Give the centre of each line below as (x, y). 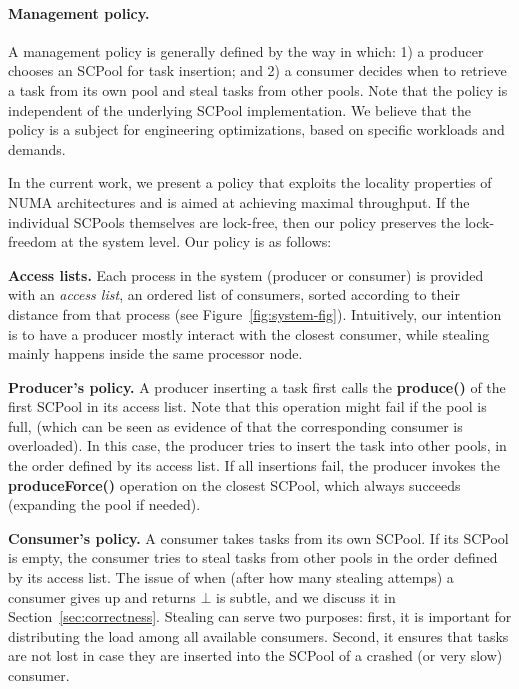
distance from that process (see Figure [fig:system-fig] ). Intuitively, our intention (255, 313)
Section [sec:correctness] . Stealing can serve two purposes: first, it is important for (260, 616)
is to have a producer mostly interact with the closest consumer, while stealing (249, 333)
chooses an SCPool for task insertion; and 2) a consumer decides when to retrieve (257, 70)
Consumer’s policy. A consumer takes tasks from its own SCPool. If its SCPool (258, 537)
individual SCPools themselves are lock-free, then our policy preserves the (234, 221)
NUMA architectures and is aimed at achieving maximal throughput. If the (239, 201)
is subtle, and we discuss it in (306, 596)
